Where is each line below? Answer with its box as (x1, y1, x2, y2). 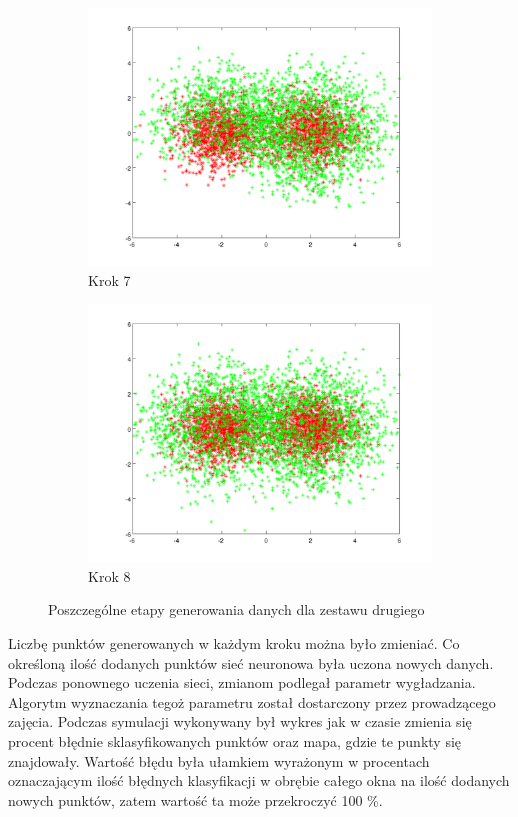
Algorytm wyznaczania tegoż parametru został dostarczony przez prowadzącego (8, 691, 496, 712)
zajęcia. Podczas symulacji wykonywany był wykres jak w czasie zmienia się (8, 711, 472, 732)
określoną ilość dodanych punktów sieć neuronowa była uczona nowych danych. (8, 652, 494, 673)
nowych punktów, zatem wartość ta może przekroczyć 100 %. (8, 789, 383, 810)
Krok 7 (88, 269, 131, 290)
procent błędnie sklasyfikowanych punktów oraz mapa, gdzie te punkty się (8, 730, 462, 751)
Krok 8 (88, 565, 131, 586)
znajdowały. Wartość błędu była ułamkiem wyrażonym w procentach (8, 750, 430, 771)
